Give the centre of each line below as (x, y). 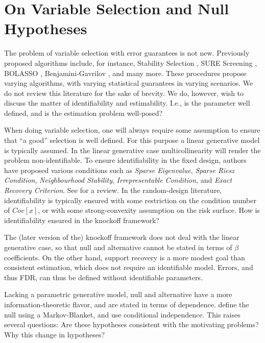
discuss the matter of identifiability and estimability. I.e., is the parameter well (127, 103)
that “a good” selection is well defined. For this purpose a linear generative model (132, 140)
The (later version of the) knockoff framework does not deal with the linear (122, 237)
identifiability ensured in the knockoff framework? (82, 220)
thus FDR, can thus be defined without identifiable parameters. (104, 277)
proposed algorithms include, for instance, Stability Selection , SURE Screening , (131, 63)
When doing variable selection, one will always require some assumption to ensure (132, 130)
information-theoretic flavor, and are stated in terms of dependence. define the (127, 304)
